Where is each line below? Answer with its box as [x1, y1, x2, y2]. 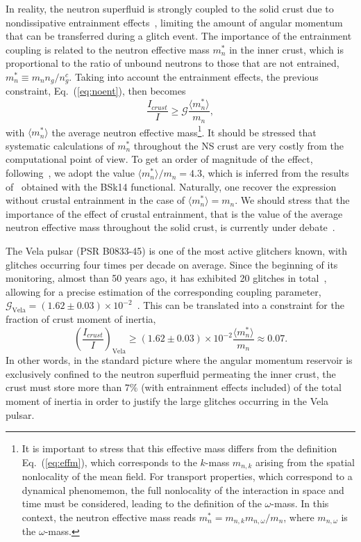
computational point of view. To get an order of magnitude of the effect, [6, 152, 313, 166]
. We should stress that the [235, 193, 350, 207]
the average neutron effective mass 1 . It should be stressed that [51, 122, 317, 139]
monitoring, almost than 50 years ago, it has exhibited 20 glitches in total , [6, 271, 327, 285]
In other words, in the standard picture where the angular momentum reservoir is [6, 353, 353, 367]
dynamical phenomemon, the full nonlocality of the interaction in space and [22, 482, 344, 497]
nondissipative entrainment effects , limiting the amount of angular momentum [6, 15, 343, 29]
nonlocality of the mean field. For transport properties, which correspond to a [22, 469, 353, 484]
